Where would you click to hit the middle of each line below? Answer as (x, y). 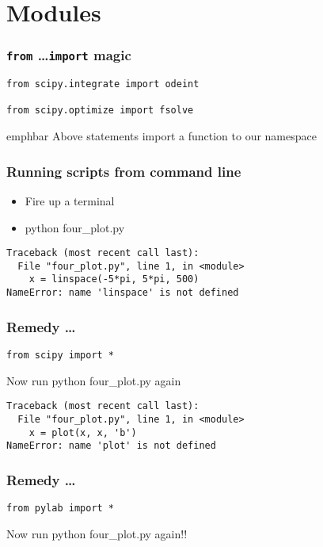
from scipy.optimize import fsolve (100, 111)
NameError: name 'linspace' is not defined (123, 293)
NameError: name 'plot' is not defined (111, 446)
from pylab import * (61, 509)
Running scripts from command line (124, 171)
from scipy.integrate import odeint (103, 84)
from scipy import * (61, 355)
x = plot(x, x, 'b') (83, 432)
